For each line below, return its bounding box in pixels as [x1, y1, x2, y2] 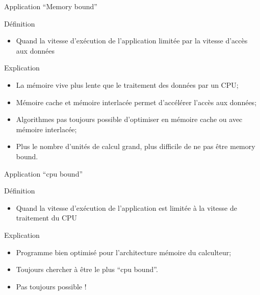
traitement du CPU [16, 212, 77, 223]
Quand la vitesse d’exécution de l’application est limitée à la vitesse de [16, 202, 237, 213]
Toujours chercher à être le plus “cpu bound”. [16, 264, 158, 275]
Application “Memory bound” [4, 1, 97, 11]
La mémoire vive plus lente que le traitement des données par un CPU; [16, 79, 239, 90]
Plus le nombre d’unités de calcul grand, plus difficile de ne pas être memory [16, 141, 255, 152]
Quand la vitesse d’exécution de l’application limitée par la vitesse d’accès [16, 35, 248, 46]
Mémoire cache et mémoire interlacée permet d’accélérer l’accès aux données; [16, 96, 257, 107]
